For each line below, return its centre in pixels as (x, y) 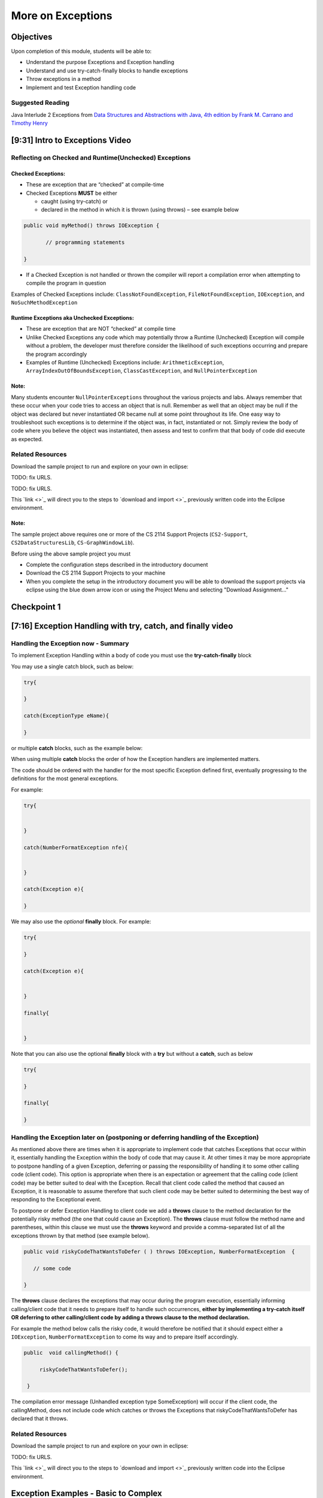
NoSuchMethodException (44, 303)
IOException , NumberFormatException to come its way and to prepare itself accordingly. (125, 1337)
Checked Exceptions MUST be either (72, 193)
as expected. (27, 439)
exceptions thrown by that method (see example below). (80, 1236)
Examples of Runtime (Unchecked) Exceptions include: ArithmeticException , (125, 362)
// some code (52, 1268)
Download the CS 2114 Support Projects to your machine (96, 573)
